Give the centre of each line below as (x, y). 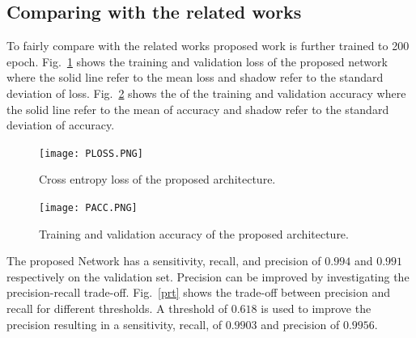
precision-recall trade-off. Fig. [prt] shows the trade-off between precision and (199, 292)
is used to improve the (316, 308)
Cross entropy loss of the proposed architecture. (157, 179)
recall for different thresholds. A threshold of (117, 308)
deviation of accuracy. (61, 125)
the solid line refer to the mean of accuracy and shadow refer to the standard (198, 109)
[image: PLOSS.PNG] (91, 153)
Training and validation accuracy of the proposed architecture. (194, 233)
